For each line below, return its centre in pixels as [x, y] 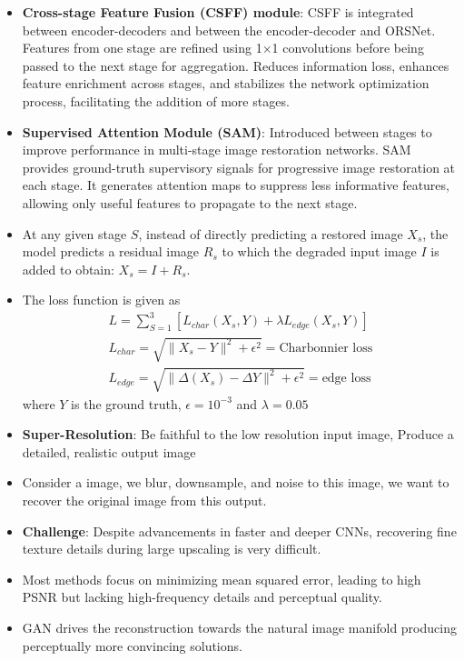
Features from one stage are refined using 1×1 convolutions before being [223, 48]
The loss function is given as [101, 300]
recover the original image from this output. [144, 500]
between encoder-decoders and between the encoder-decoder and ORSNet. [229, 30]
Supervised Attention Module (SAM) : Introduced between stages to [227, 131]
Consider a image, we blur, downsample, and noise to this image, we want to [236, 482]
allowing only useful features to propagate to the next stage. [190, 202]
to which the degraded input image [319, 251]
